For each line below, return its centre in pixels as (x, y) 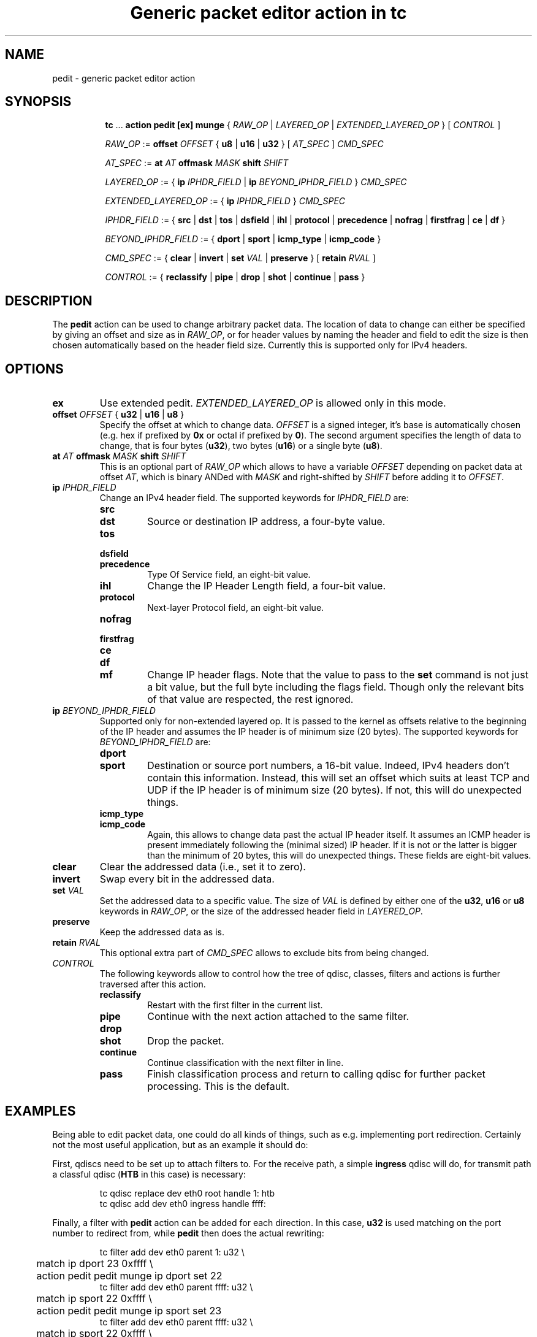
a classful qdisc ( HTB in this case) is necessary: (149, 1174)
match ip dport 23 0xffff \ (95, 1263)
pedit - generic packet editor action (124, 78)
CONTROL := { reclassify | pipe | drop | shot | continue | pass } (235, 277)
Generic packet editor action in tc (268, 13)
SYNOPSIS (38, 102)
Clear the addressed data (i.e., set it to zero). (203, 867)
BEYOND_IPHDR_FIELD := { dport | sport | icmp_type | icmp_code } (243, 239)
